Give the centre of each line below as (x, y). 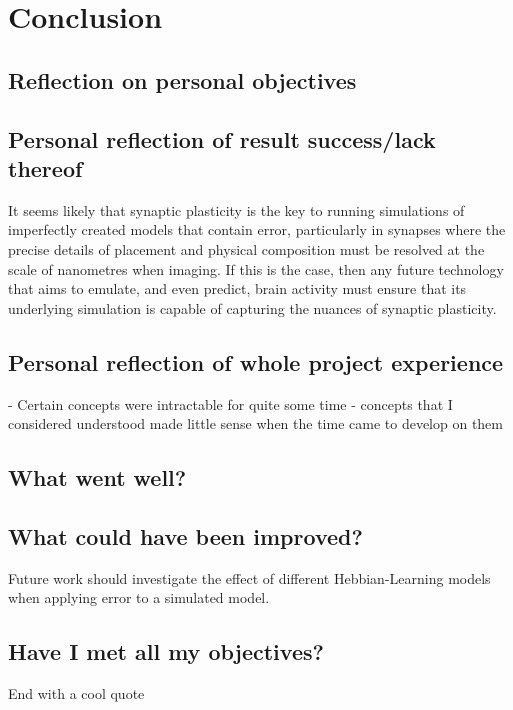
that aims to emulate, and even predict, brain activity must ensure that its (237, 288)
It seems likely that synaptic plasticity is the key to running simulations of (236, 209)
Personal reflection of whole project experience (256, 361)
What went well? (97, 477)
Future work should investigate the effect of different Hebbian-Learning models (249, 577)
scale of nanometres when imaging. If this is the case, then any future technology (256, 268)
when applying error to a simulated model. (139, 597)
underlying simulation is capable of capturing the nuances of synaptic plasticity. (252, 307)
